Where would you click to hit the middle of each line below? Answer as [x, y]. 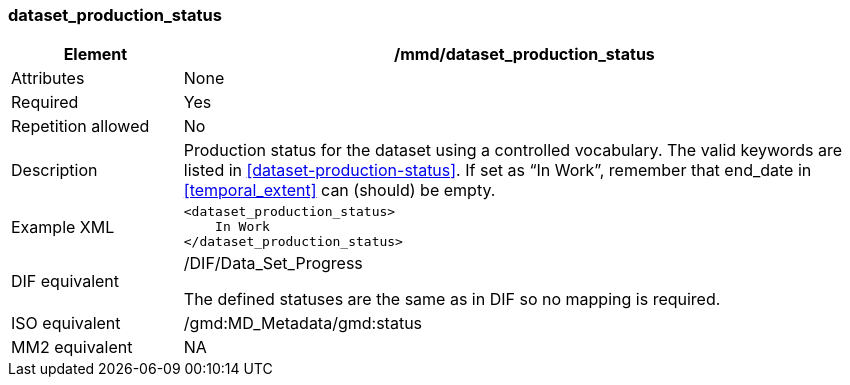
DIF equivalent [65, 281]
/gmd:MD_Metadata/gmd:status [303, 323]
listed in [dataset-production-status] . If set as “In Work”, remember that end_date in [497, 170]
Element [95, 54]
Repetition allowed [80, 126]
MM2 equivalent [72, 347]
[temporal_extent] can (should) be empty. [339, 190]
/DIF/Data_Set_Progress [273, 263]
